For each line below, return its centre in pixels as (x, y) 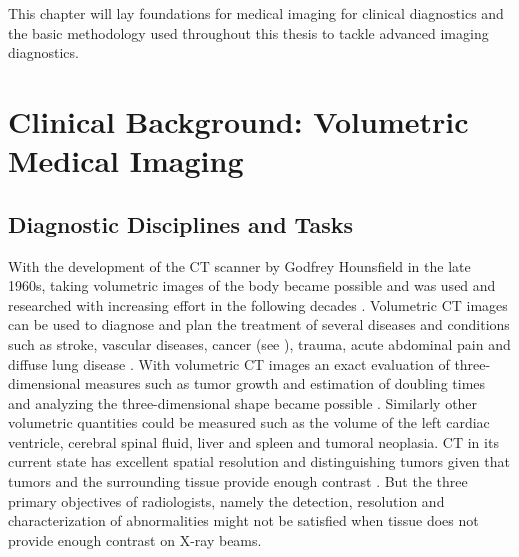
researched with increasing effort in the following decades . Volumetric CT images (258, 304)
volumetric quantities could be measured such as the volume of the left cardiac (249, 422)
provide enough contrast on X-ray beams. (135, 539)
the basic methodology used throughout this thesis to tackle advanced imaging (248, 32)
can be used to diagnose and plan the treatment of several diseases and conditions (259, 324)
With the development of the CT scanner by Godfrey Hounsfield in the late (239, 265)
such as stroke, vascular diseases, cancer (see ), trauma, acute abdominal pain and (259, 343)
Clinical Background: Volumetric (238, 120)
